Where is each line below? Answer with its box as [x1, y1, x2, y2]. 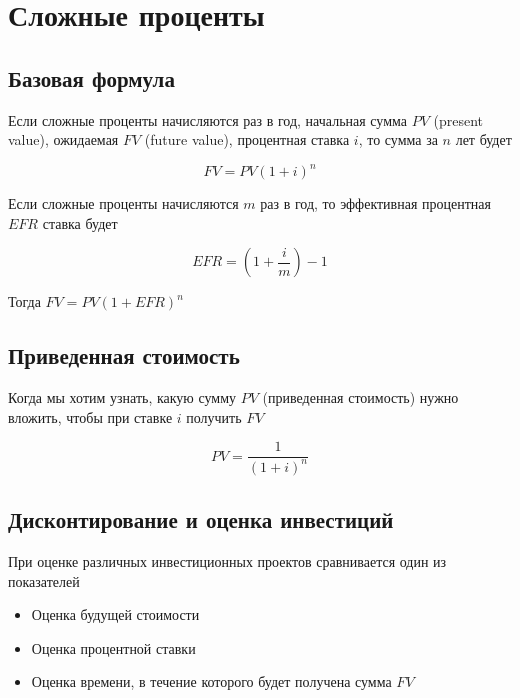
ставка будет [42, 212, 118, 233]
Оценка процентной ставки [31, 637, 196, 658]
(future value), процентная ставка [144, 129, 350, 150]
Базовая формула [8, 62, 175, 93]
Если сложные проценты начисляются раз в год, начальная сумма [8, 109, 408, 130]
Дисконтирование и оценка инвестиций [8, 504, 394, 535]
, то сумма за [358, 129, 438, 150]
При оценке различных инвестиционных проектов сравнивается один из [8, 551, 447, 572]
